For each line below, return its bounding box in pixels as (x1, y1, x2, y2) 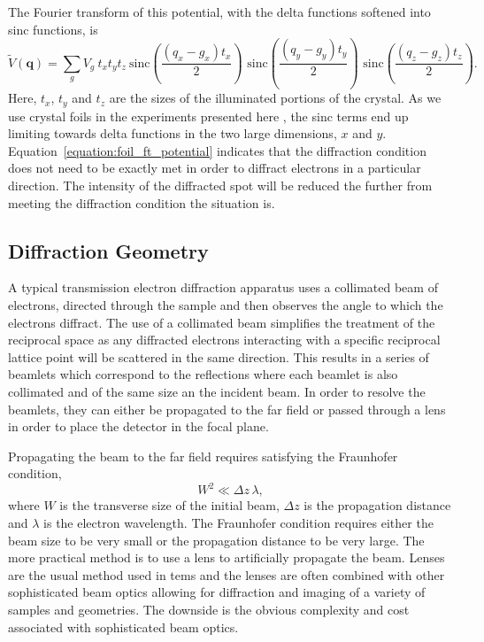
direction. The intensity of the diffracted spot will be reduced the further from (8, 175, 433, 194)
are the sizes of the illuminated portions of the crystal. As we (109, 89, 442, 107)
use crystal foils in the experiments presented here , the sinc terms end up (8, 106, 409, 125)
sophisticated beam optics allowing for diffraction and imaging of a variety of (8, 583, 426, 601)
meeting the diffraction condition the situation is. (8, 193, 275, 212)
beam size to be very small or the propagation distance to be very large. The (8, 530, 425, 549)
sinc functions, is (8, 19, 98, 38)
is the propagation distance (303, 496, 451, 514)
